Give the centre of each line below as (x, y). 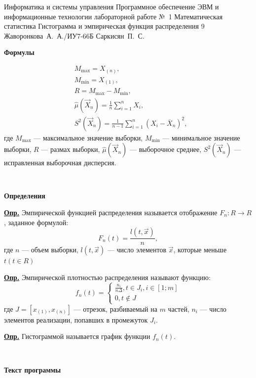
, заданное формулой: (36, 222)
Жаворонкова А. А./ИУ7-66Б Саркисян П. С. (74, 35)
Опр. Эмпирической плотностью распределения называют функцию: (107, 277)
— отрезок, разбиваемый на (115, 308)
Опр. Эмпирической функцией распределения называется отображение (111, 212)
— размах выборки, (71, 149)
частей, (179, 308)
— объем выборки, (50, 250)
